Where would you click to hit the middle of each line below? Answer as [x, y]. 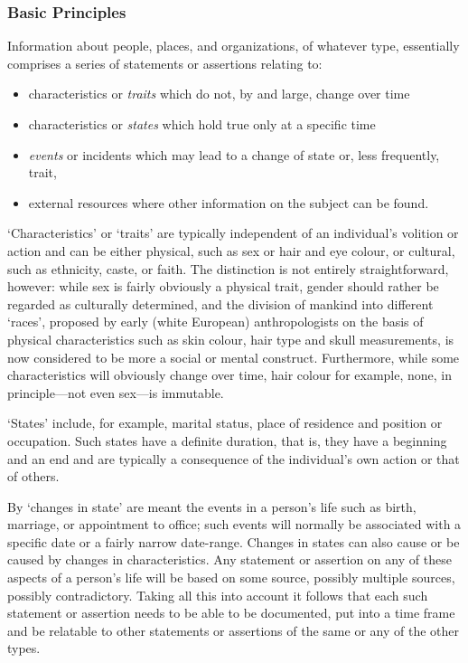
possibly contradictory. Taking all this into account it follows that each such [218, 595]
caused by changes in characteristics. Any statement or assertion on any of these [229, 559]
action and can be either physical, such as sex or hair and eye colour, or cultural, [231, 250]
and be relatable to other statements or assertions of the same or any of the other [233, 630]
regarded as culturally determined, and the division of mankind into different [220, 303]
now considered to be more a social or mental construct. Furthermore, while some [234, 357]
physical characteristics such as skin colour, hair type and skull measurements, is [231, 339]
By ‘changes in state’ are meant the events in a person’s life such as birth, [212, 506]
